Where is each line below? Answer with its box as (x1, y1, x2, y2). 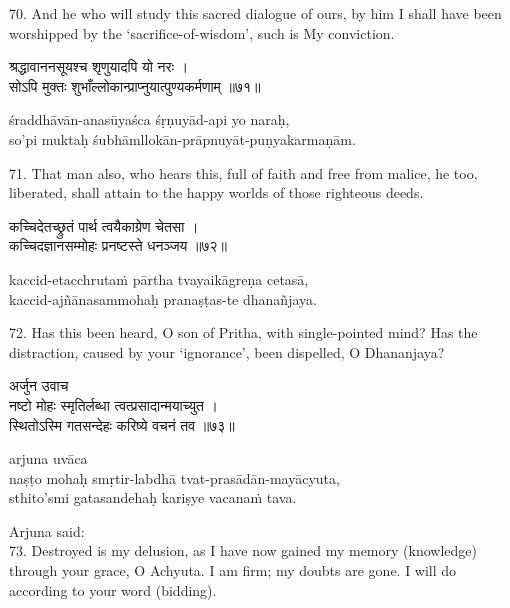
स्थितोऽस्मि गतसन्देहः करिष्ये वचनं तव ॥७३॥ (9, 414, 235, 435)
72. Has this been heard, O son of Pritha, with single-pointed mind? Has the (9, 322, 478, 343)
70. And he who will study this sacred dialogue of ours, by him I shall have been (9, 3, 502, 23)
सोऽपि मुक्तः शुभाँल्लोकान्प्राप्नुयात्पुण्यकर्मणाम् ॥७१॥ (9, 75, 261, 96)
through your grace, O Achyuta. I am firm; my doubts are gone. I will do (9, 560, 457, 581)
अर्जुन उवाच (9, 375, 69, 396)
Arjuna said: (9, 520, 85, 541)
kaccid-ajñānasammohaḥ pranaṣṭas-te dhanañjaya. (9, 288, 317, 309)
